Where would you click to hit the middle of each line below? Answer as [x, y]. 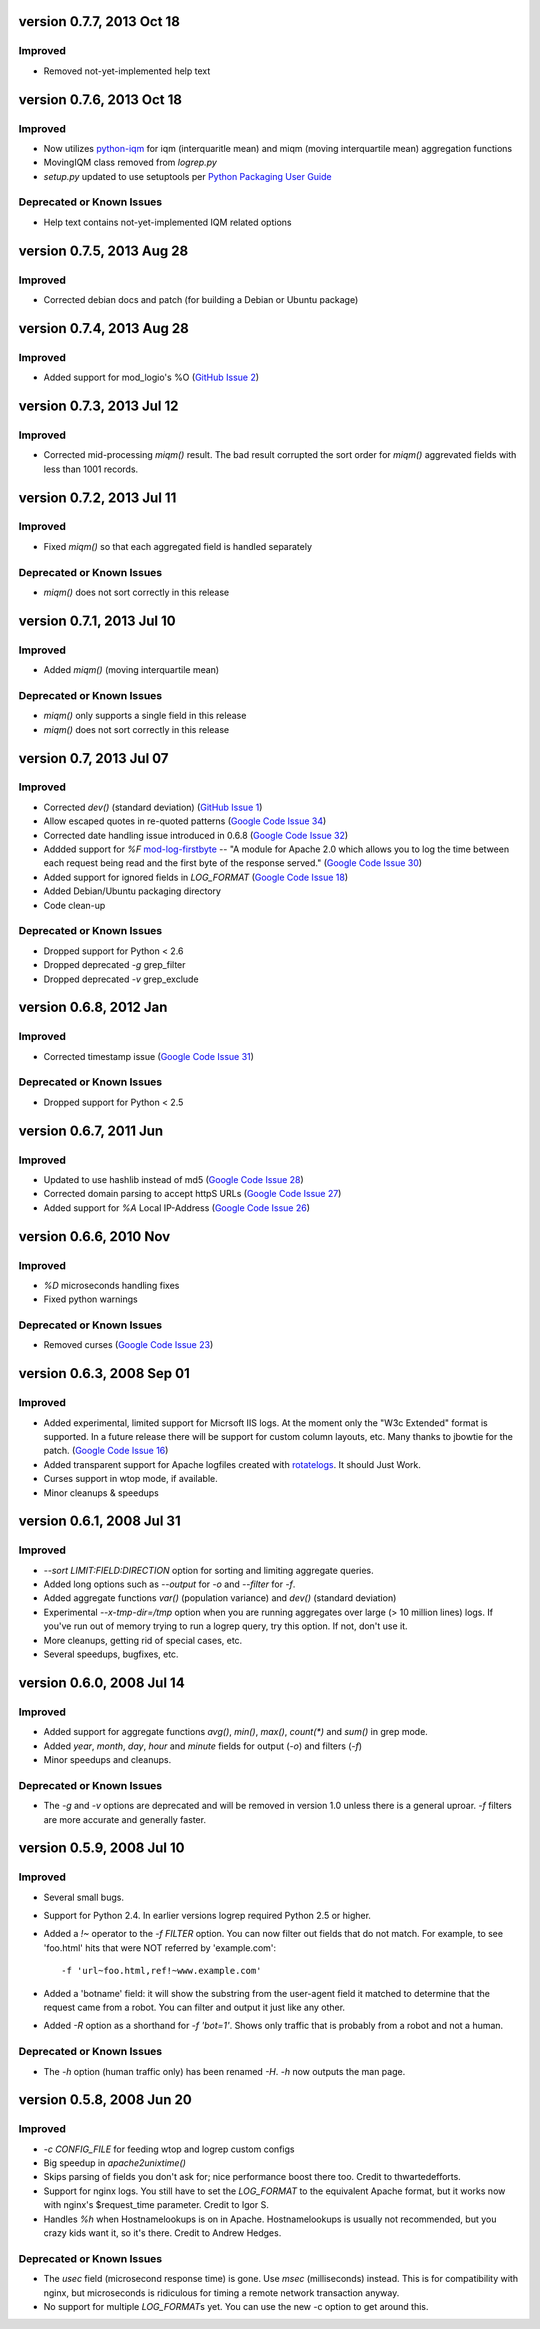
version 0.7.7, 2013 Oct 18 [99, 21]
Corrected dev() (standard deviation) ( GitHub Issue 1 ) [153, 807]
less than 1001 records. [91, 469]
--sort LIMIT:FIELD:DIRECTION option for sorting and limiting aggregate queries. [208, 1570]
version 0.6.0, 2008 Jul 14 [101, 1682]
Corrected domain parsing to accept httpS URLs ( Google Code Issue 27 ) [192, 1194]
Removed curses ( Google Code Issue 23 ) [128, 1345]
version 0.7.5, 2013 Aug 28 [103, 250]
